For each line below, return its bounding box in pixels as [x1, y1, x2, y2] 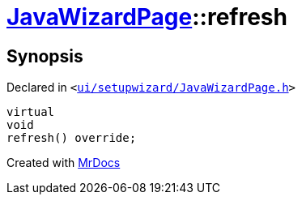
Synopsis [6, 45, 83, 66]
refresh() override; [6, 131, 137, 145]
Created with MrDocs [6, 156, 121, 170]
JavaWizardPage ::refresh [6, 3, 287, 31]
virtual [6, 105, 55, 119]
